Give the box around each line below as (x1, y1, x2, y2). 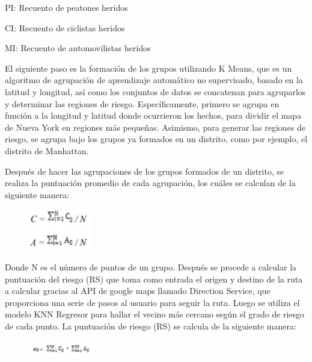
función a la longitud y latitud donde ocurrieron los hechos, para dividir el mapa (5, 109, 302, 122)
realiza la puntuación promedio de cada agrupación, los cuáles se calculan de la (5, 176, 296, 189)
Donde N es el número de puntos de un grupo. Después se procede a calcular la (5, 260, 297, 273)
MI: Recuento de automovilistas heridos (5, 42, 151, 54)
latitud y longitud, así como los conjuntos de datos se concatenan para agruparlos (5, 85, 306, 98)
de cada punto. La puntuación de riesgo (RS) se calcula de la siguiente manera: (5, 319, 296, 332)
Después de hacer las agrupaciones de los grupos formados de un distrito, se (5, 164, 284, 177)
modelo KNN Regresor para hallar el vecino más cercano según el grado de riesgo (5, 308, 305, 320)
